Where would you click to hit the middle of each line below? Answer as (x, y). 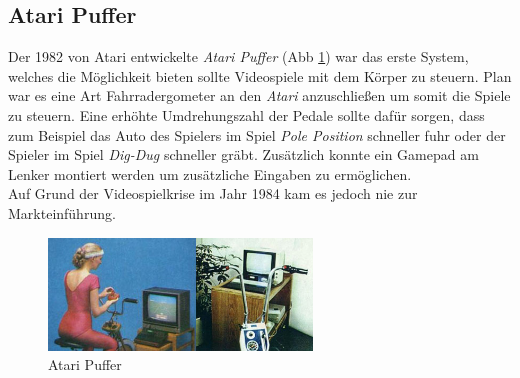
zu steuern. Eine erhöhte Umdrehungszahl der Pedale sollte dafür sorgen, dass (246, 114)
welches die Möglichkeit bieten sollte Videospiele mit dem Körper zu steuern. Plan (260, 75)
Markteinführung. (62, 212)
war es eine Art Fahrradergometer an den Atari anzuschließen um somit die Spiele (259, 95)
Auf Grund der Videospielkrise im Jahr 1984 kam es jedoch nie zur (213, 193)
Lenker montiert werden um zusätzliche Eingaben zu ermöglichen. (210, 173)
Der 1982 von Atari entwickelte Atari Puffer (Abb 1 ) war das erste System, (238, 56)
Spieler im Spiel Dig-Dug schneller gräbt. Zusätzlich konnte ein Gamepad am (243, 154)
